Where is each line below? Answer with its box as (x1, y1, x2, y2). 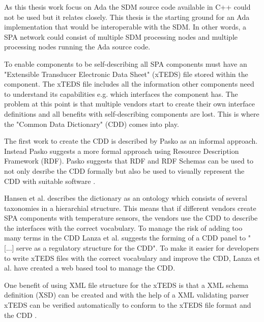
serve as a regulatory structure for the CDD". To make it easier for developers (16, 243, 259, 253)
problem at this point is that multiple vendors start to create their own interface (4, 98, 255, 109)
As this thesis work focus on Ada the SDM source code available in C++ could (4, 2, 251, 12)
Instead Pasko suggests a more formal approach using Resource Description (4, 145, 239, 156)
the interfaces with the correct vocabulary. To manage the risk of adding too (4, 222, 243, 233)
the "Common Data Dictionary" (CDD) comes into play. (4, 118, 179, 129)
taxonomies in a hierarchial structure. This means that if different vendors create (4, 202, 256, 213)
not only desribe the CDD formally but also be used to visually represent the (4, 165, 245, 176)
